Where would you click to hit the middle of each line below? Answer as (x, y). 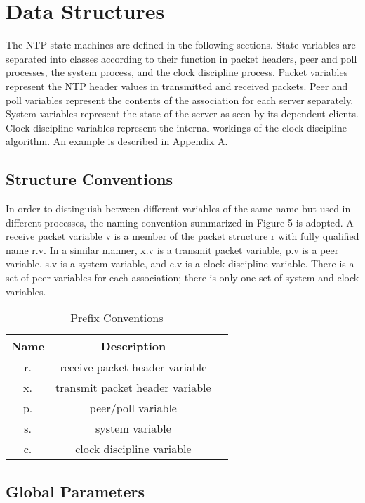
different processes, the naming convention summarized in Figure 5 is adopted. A (180, 222)
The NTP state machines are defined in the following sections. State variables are (181, 45)
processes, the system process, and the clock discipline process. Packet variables (177, 72)
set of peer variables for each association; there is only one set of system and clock (182, 278)
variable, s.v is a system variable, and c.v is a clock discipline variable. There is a (180, 263)
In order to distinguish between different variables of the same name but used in (178, 209)
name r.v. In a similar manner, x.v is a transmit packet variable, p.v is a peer (172, 249)
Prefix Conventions (117, 318)
